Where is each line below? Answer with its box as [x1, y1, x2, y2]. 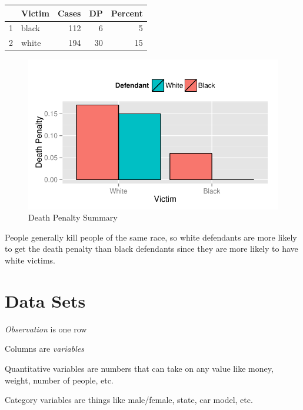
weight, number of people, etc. [5, 374, 114, 386]
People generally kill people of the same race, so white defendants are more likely [5, 231, 297, 243]
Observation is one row [5, 322, 87, 335]
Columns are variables [5, 342, 84, 355]
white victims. [5, 254, 56, 266]
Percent [111, 6, 143, 19]
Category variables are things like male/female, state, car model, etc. [5, 394, 253, 406]
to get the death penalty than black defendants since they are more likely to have [5, 242, 298, 255]
